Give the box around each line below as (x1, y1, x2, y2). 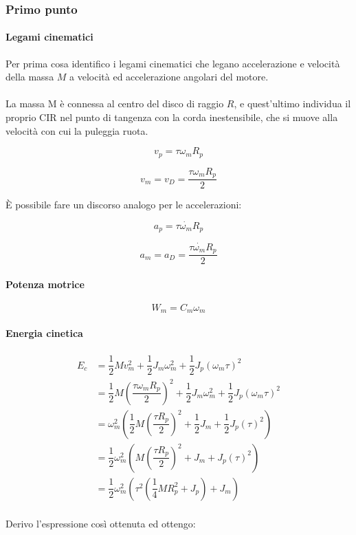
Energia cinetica (5, 325, 83, 340)
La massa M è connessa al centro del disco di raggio (5, 96, 224, 111)
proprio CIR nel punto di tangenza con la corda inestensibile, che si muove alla (5, 110, 338, 124)
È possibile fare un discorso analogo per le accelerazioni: (5, 197, 242, 212)
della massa (5, 69, 54, 84)
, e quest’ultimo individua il (234, 96, 351, 111)
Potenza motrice (5, 276, 85, 291)
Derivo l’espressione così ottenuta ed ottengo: (5, 516, 196, 530)
